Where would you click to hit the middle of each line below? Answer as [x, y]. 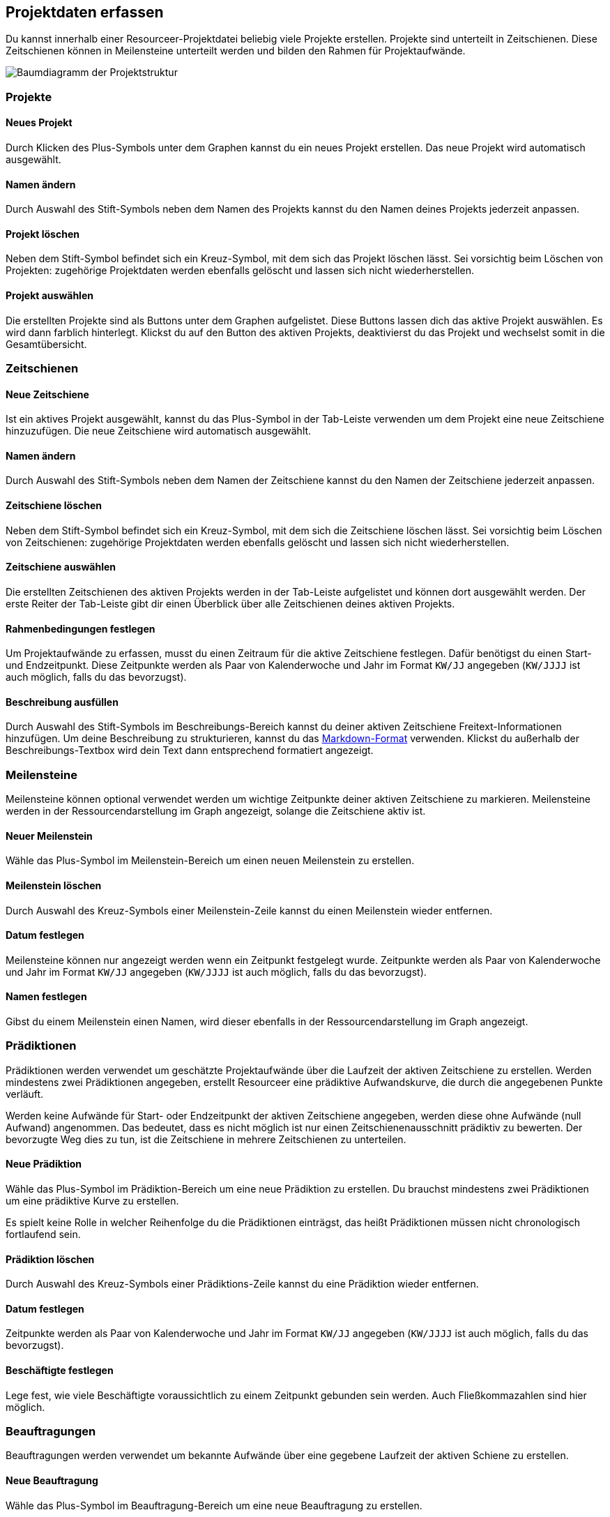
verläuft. [25, 1094]
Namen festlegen [46, 997]
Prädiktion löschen [50, 1259]
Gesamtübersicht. [46, 344]
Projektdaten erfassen [85, 12]
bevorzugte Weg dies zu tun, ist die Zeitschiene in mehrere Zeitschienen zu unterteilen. [206, 1139]
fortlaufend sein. [43, 1234]
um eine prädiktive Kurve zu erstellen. [92, 1200]
